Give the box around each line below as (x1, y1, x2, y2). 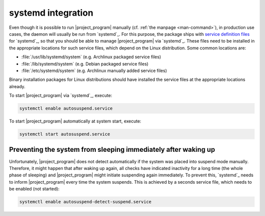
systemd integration (9, 7, 93, 18)
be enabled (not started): (9, 186, 60, 192)
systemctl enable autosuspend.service (19, 106, 113, 111)
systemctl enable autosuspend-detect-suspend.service (19, 199, 152, 205)
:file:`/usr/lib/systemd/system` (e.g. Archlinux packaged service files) (21, 54, 161, 60)
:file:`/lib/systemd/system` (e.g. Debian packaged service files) (21, 61, 149, 67)
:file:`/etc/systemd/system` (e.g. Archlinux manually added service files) (21, 68, 167, 73)
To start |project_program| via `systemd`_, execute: (9, 93, 112, 98)
